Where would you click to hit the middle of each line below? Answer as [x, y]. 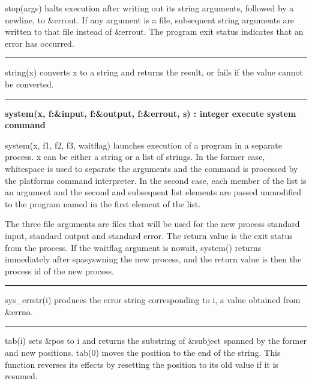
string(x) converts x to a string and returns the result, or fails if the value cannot [154, 72]
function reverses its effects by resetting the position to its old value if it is [142, 364]
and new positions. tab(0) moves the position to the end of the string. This [143, 353]
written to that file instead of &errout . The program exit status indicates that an [154, 31]
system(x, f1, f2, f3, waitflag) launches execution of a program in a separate [144, 145]
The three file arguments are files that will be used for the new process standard [152, 224]
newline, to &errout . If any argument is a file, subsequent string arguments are [150, 19]
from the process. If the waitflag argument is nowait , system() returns [133, 247]
